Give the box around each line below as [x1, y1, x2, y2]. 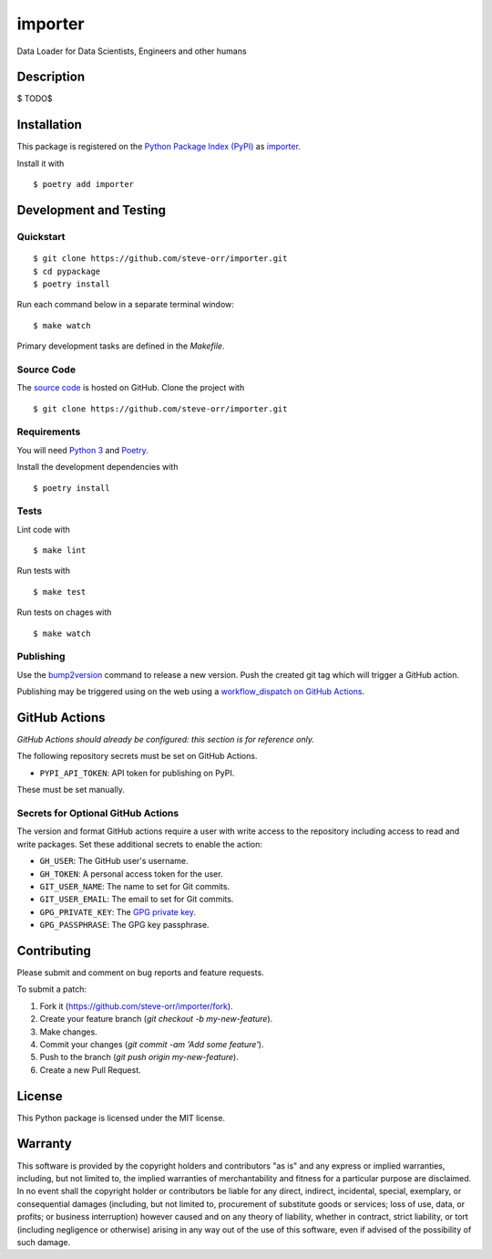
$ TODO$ [16, 93, 54, 104]
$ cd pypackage [33, 265, 101, 276]
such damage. [16, 1236, 71, 1247]
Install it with [16, 158, 65, 169]
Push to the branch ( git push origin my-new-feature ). [39, 1052, 239, 1063]
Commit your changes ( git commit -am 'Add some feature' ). [39, 1038, 264, 1049]
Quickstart [16, 230, 66, 243]
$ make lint [33, 546, 87, 556]
